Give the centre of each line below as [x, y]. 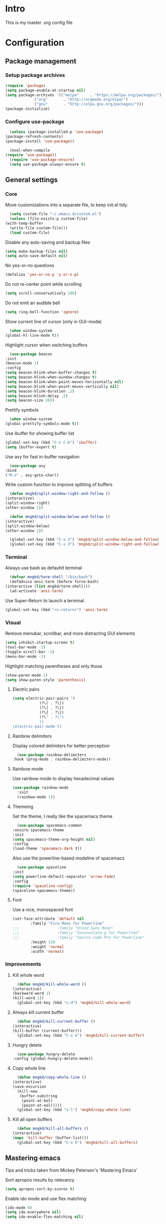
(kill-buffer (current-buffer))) [47, 1031]
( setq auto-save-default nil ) [37, 256]
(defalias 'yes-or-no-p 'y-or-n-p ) [42, 275]
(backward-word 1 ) [31, 994]
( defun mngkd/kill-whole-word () [52, 984]
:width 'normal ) [47, 951]
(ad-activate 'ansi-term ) [37, 591]
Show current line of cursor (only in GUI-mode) [54, 321]
